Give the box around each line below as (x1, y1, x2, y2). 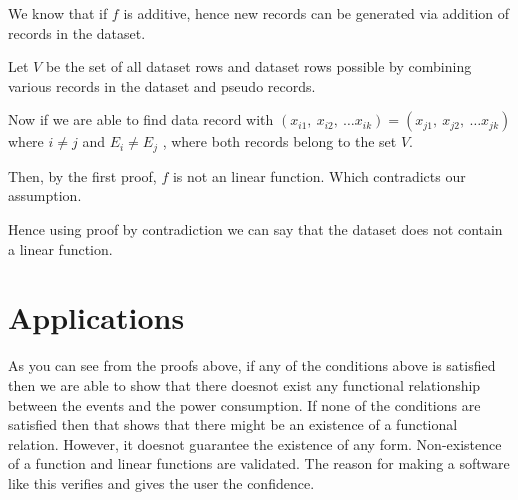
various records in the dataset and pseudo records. (8, 75, 316, 96)
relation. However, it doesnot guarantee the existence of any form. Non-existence (8, 433, 502, 454)
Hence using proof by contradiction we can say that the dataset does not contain (8, 219, 503, 240)
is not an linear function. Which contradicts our (172, 165, 466, 186)
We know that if (8, 3, 108, 23)
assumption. (8, 185, 82, 206)
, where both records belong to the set (162, 131, 397, 152)
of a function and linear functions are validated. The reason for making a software (8, 453, 510, 474)
